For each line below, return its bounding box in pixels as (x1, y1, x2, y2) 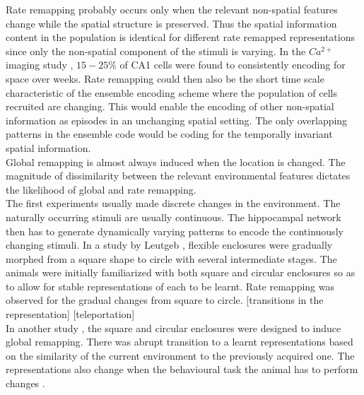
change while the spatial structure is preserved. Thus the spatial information (6, 16, 337, 30)
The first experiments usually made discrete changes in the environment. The (6, 196, 341, 211)
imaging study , (6, 57, 74, 72)
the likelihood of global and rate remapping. (6, 182, 196, 196)
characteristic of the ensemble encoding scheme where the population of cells (6, 85, 337, 100)
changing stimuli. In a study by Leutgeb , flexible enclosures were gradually (6, 237, 333, 252)
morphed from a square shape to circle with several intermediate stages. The (6, 251, 337, 266)
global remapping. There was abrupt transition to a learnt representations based (6, 334, 353, 349)
